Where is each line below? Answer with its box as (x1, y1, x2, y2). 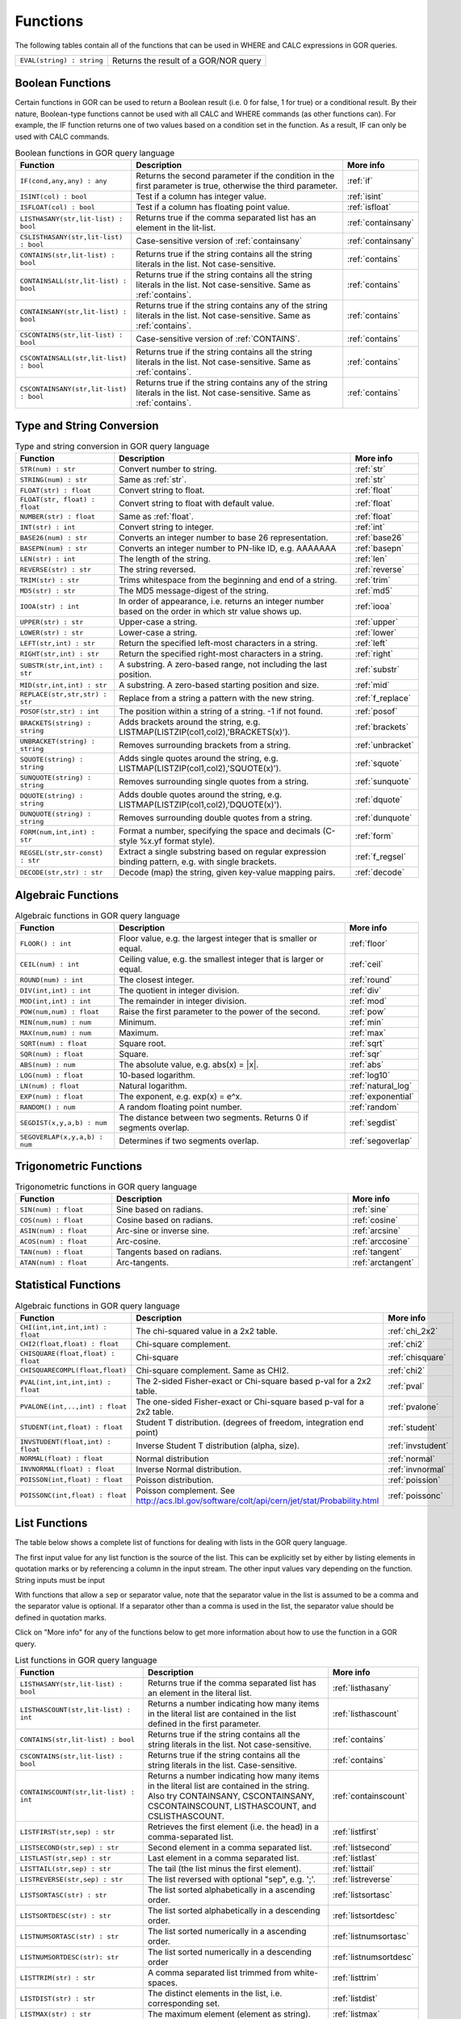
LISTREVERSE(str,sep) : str (19, 1874, 124, 1883)
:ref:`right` (354, 649, 393, 660)
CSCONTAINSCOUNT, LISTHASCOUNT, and (148, 1801, 316, 1812)
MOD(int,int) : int (19, 997, 92, 1005)
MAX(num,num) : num (19, 1028, 92, 1037)
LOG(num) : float (19, 1071, 84, 1080)
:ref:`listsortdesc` (332, 1910, 398, 1921)
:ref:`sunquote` (354, 776, 412, 787)
